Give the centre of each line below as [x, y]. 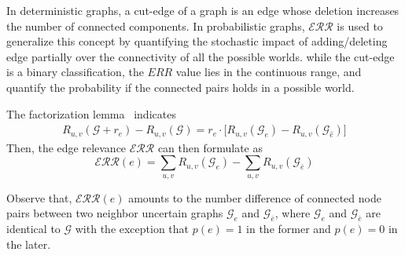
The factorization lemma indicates [91, 113]
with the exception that [132, 229]
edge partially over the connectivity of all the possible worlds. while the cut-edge [201, 56]
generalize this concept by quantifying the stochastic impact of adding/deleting [197, 41]
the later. [29, 244]
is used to [360, 25]
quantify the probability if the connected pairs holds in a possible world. [180, 87]
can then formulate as [210, 147]
